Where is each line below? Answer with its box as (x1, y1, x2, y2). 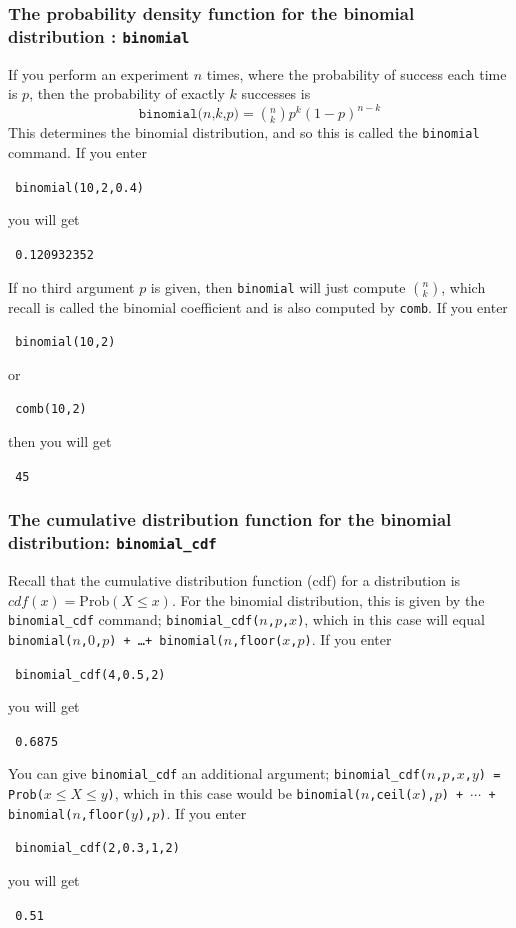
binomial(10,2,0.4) (15, 180, 145, 195)
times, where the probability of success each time (206, 63, 507, 84)
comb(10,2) (15, 402, 87, 417)
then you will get (8, 431, 112, 452)
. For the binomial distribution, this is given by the (171, 589, 485, 610)
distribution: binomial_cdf (8, 530, 217, 555)
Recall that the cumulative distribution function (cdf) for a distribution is (8, 570, 461, 591)
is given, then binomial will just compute (150, 276, 406, 297)
